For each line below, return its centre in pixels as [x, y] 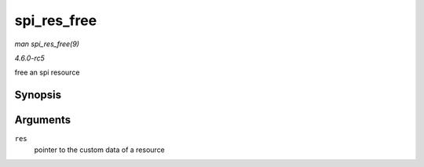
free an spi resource [47, 73]
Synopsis [38, 95]
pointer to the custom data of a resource [99, 150]
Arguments [43, 120]
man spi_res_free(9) [47, 44]
